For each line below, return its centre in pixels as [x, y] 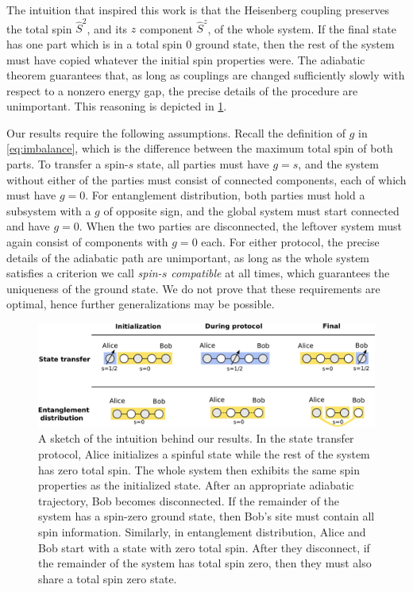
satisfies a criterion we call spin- [84, 273]
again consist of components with [87, 242]
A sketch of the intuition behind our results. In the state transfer [196, 438]
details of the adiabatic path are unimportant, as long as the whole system [188, 257]
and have [28, 226]
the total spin [39, 28]
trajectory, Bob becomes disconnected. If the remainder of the [189, 500]
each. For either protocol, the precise [290, 242]
